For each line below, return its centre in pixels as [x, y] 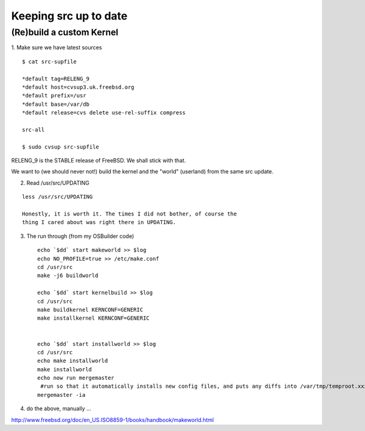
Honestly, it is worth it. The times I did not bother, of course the [130, 214]
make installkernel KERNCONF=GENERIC [94, 318]
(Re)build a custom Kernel [65, 32]
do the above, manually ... [59, 408]
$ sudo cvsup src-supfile [61, 147]
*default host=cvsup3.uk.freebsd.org [78, 87]
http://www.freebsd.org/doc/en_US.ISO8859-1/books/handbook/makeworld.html [113, 419]
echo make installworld [73, 361]
